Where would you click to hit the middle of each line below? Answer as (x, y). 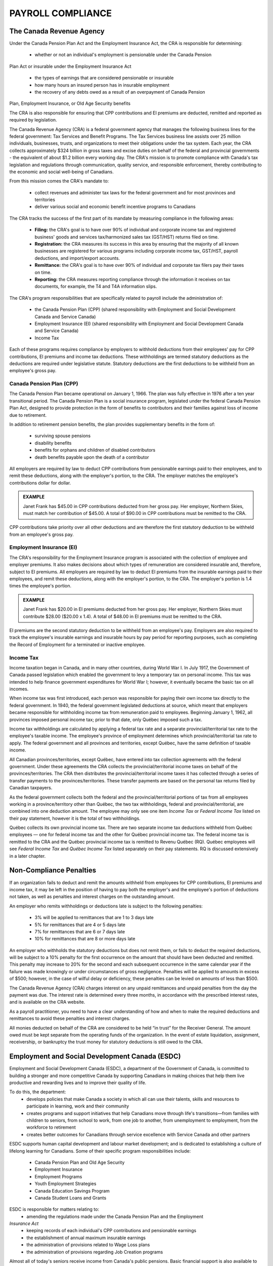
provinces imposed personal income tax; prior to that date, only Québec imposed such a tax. (106, 720)
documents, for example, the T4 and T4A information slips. (96, 287)
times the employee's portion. (40, 586)
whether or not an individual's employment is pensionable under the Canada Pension (123, 55)
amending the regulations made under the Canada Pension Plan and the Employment (115, 1216)
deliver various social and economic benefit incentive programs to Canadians (115, 207)
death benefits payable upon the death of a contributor (92, 457)
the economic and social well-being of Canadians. (61, 172)
